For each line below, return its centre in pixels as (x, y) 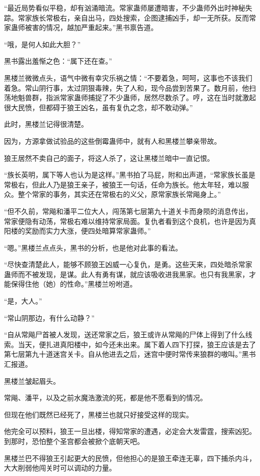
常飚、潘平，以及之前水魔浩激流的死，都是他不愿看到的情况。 (105, 398)
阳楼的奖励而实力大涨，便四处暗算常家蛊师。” (77, 231)
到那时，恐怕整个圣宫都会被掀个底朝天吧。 (74, 441)
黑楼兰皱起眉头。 (32, 381)
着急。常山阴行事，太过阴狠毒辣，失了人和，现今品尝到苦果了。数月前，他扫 (130, 87)
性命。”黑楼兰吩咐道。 (102, 284)
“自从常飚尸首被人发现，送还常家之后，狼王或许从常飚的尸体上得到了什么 (125, 334)
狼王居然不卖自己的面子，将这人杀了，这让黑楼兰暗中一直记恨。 (109, 158)
